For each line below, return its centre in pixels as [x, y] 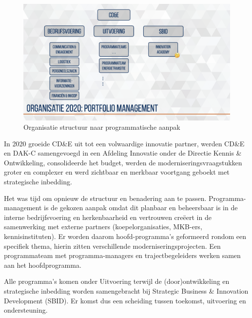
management [23, 208]
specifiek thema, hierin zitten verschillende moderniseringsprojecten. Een [112, 246]
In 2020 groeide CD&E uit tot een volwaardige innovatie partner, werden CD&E [124, 143]
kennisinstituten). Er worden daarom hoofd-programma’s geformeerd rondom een [125, 236]
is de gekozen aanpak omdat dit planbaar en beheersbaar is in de [141, 208]
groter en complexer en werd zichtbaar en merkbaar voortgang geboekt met [117, 172]
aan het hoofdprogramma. [43, 265]
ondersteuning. [26, 310]
